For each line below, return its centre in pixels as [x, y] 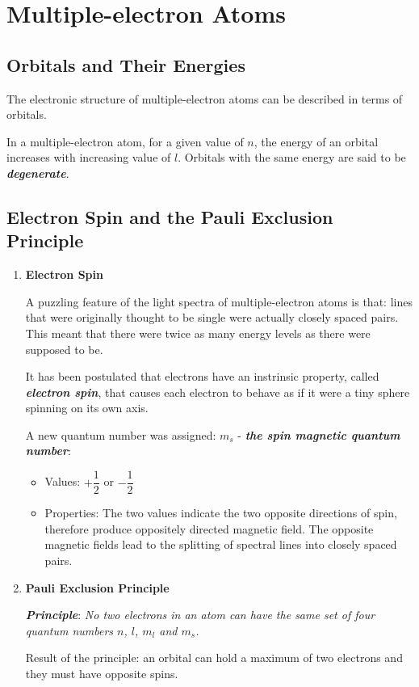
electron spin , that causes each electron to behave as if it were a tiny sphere [218, 392]
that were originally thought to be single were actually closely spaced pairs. [212, 317]
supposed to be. [64, 349]
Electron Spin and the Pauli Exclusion [170, 216]
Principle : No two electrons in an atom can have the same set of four [200, 615]
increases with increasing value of [89, 157]
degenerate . [38, 173]
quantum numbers [69, 630]
